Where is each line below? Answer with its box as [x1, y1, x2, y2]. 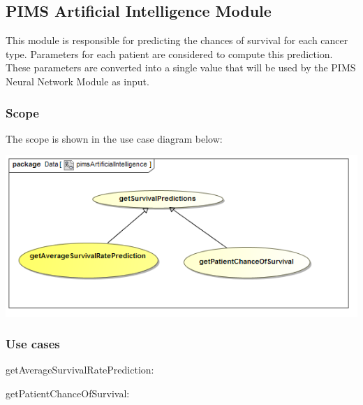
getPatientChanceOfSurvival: [6, 386, 130, 401]
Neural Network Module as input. [6, 73, 149, 88]
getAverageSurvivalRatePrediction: [6, 362, 154, 377]
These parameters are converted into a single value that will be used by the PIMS [6, 60, 356, 75]
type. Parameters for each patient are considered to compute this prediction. [6, 46, 333, 61]
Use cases [6, 335, 60, 353]
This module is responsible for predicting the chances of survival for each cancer [6, 33, 348, 48]
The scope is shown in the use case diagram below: [6, 131, 223, 145]
